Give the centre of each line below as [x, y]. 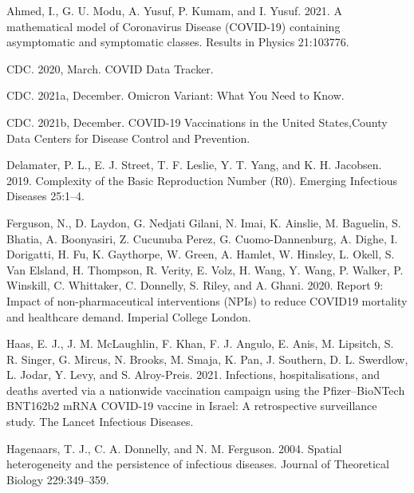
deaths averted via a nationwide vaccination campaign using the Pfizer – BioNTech [206, 390]
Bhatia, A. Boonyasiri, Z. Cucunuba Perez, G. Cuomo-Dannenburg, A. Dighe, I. [202, 238]
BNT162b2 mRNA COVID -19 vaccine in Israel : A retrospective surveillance [192, 406]
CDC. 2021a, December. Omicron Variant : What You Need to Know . [175, 95]
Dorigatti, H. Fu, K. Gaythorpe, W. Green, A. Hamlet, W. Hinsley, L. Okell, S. [201, 254]
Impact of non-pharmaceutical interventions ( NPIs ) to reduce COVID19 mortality [207, 300]
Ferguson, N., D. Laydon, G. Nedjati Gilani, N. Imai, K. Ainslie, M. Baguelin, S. [204, 222]
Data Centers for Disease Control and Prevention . [128, 138]
